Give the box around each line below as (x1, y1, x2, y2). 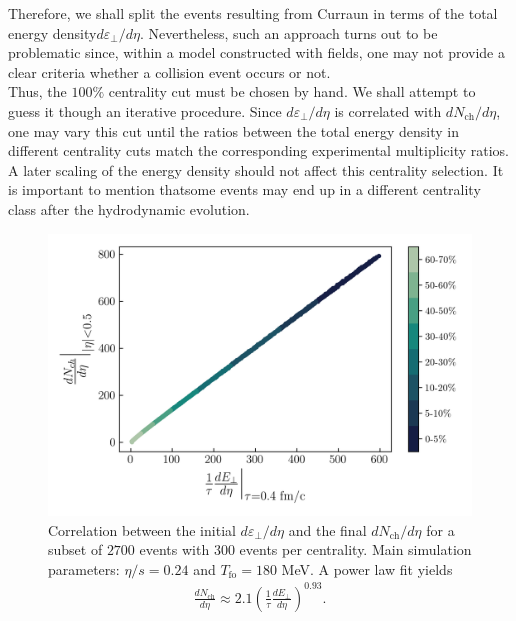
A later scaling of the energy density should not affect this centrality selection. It (8, 159, 504, 180)
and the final (288, 519, 367, 540)
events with (139, 539, 210, 560)
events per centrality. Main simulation (239, 539, 472, 560)
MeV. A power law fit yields (281, 558, 453, 579)
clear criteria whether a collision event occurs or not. (8, 61, 331, 82)
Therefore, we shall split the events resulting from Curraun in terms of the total (8, 3, 498, 23)
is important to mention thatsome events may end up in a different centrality (8, 179, 481, 200)
